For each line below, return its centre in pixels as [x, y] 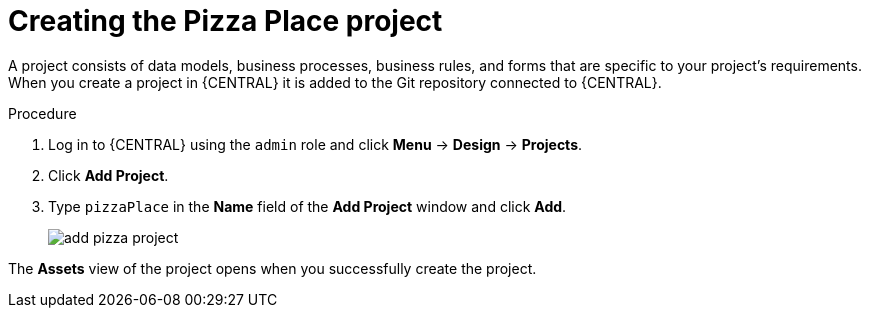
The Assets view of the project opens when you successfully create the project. [272, 268]
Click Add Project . [108, 175]
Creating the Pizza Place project [225, 21]
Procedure [42, 113]
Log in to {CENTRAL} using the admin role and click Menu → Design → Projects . [315, 144]
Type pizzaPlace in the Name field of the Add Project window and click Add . [307, 206]
